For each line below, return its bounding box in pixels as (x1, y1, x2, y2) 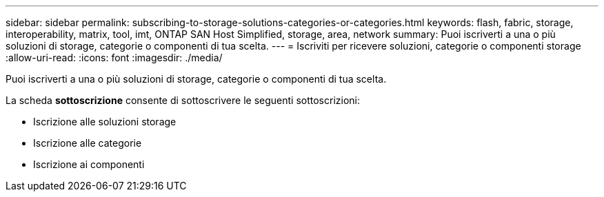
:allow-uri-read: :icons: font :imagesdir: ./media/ (6, 52, 223, 63)
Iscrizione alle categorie (33, 137, 142, 149)
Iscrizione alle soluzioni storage (33, 116, 177, 127)
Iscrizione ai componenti (33, 158, 145, 170)
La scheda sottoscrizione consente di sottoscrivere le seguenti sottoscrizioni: (6, 94, 360, 106)
